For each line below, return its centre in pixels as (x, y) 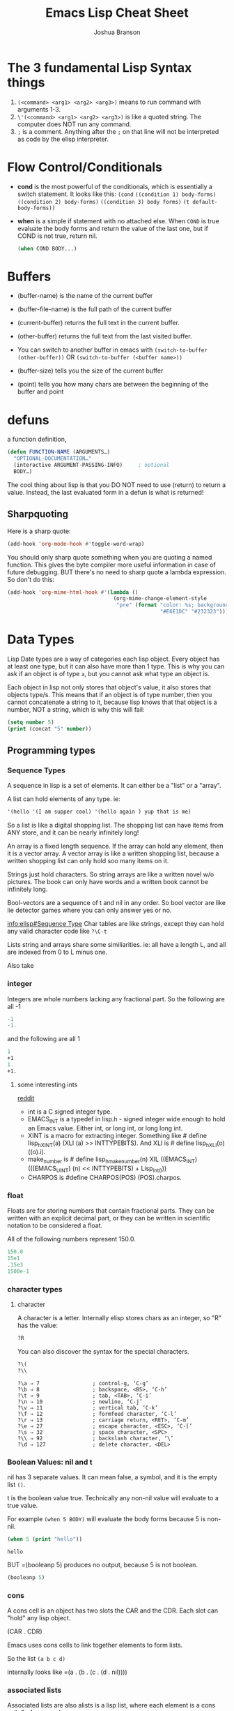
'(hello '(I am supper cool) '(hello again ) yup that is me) (99, 812)
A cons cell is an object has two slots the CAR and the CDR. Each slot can (112, 1611)
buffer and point (40, 391)
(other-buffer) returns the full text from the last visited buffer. (104, 336)
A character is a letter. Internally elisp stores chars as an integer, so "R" (119, 1318)
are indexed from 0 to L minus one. (57, 952)
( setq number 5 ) (31, 722)
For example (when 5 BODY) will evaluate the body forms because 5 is (107, 1519)
